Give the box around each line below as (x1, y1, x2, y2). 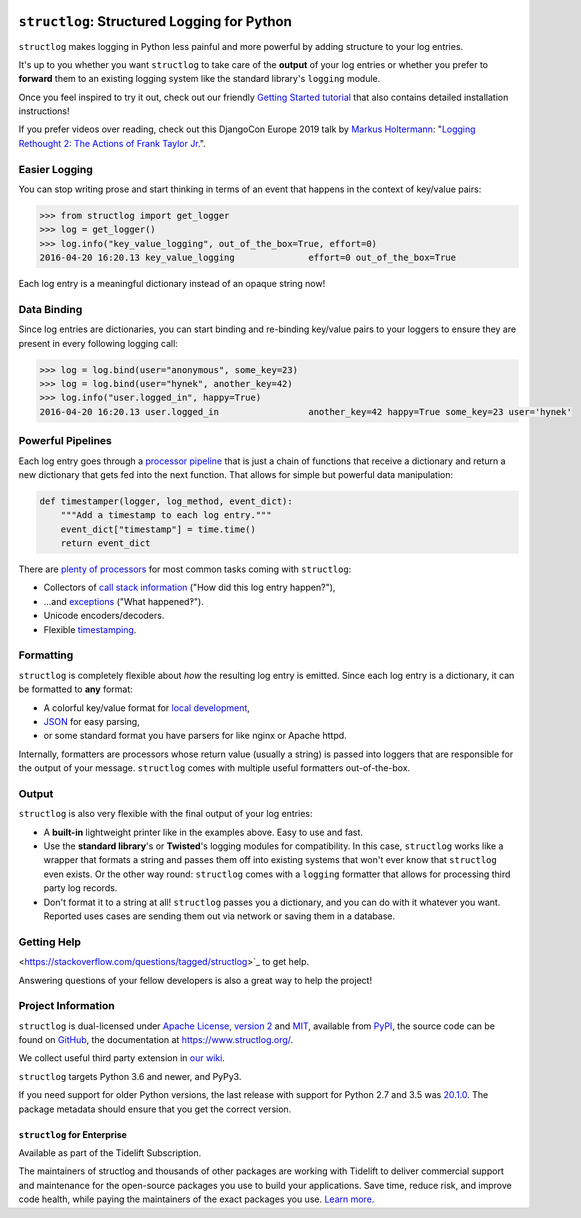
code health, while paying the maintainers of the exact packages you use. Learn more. (18, 1193, 375, 1205)
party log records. (43, 882, 118, 894)
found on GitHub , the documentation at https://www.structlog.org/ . (18, 1034, 294, 1046)
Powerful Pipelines (18, 434, 112, 448)
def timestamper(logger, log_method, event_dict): (39, 495, 294, 507)
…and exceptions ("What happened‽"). (43, 595, 204, 607)
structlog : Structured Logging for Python (18, 13, 292, 30)
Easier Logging (18, 162, 94, 176)
